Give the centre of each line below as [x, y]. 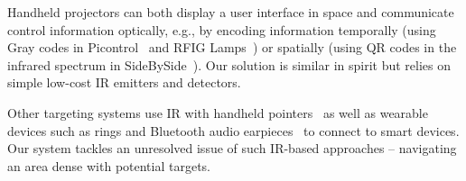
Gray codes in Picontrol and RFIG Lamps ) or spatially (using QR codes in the [232, 47]
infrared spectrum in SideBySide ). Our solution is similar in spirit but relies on [229, 64]
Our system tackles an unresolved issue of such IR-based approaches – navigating [232, 148]
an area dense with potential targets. [109, 165]
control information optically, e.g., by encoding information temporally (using [222, 29]
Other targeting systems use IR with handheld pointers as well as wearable [218, 112]
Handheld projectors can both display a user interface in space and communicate [231, 12]
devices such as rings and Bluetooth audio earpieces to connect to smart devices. [233, 130]
